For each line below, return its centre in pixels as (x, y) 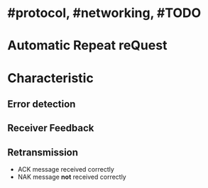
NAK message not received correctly (72, 177)
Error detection (42, 104)
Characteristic (50, 78)
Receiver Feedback (51, 128)
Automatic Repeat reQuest (87, 46)
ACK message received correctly (66, 170)
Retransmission (43, 152)
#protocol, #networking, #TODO (104, 13)
